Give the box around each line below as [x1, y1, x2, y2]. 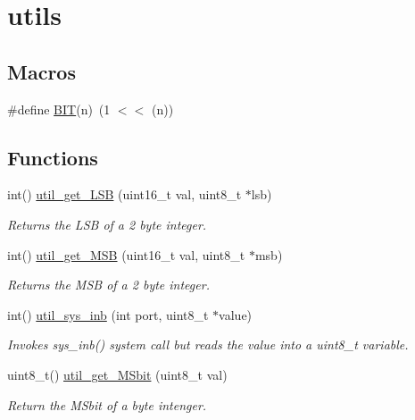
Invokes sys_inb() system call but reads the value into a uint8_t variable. [7, 335, 409, 354]
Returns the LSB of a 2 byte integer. [7, 214, 207, 233]
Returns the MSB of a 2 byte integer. [7, 275, 210, 294]
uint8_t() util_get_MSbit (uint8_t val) [7, 365, 228, 383]
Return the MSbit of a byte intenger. [7, 395, 207, 414]
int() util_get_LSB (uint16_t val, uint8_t [7, 185, 242, 204]
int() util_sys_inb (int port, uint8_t [7, 305, 209, 323]
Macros [7, 57, 76, 85]
